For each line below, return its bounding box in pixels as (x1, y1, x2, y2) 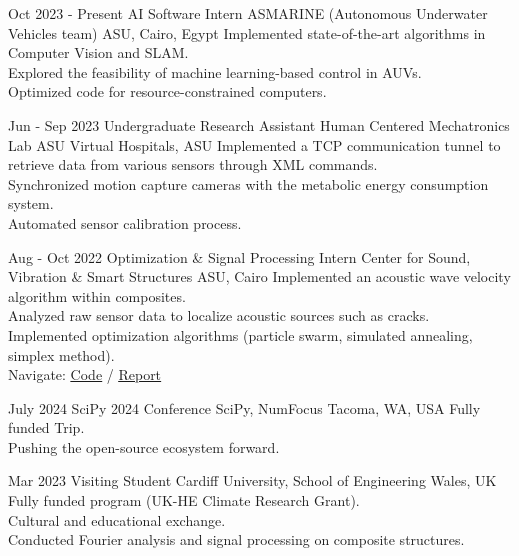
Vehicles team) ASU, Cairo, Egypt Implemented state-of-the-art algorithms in (8, 22, 486, 43)
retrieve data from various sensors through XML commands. (8, 154, 378, 175)
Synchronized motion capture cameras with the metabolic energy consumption (8, 173, 489, 194)
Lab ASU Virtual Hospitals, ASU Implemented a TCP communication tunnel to (8, 134, 501, 155)
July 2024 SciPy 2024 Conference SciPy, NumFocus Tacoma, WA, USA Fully (8, 397, 481, 418)
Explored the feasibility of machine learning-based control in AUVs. (8, 61, 422, 82)
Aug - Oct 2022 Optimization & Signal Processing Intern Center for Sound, (8, 246, 471, 267)
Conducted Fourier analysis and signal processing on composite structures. (8, 529, 465, 550)
